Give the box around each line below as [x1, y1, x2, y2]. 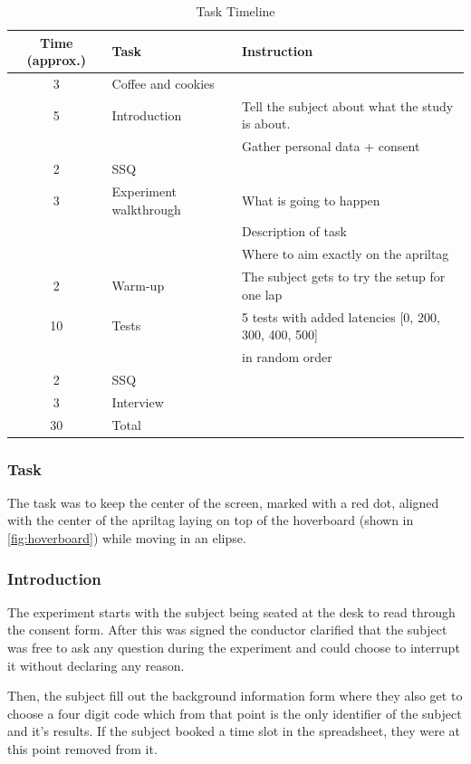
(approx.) [26, 51, 86, 70]
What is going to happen [242, 190, 380, 209]
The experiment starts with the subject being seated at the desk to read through [7, 602, 456, 621]
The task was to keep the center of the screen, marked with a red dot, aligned [7, 492, 439, 511]
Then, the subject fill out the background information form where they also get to [7, 686, 463, 705]
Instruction [242, 42, 313, 61]
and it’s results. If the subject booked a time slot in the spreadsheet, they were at [7, 721, 460, 740]
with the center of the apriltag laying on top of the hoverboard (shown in [7, 511, 414, 530]
